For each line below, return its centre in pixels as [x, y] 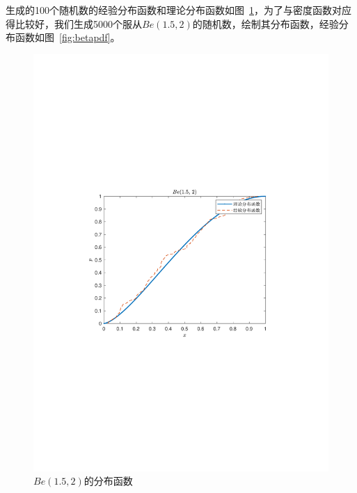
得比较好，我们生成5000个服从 [74, 23]
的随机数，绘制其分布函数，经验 [265, 23]
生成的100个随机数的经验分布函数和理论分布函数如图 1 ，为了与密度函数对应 [178, 10]
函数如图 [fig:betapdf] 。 [68, 37]
